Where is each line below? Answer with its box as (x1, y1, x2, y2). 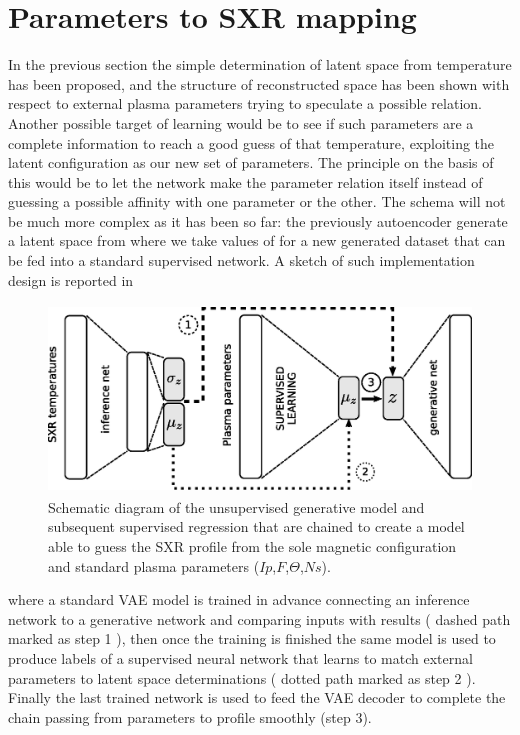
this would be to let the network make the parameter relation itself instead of (8, 171, 483, 192)
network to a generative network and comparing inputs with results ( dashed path (8, 608, 511, 629)
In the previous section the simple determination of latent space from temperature (8, 54, 512, 75)
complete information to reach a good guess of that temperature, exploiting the (8, 132, 495, 153)
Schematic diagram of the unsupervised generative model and (48, 496, 425, 517)
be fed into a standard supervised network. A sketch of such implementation (8, 250, 475, 271)
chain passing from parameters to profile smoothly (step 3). (8, 706, 372, 727)
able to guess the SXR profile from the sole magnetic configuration (48, 536, 457, 556)
